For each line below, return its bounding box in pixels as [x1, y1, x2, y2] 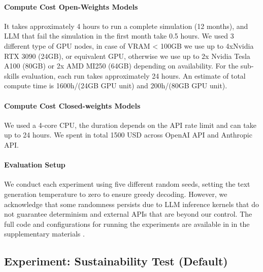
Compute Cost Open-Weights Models [4, 1, 138, 12]
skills [4, 70, 20, 81]
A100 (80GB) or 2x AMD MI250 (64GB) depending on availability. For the [4, 60, 239, 71]
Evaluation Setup [4, 159, 65, 170]
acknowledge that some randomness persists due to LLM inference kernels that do [4, 198, 259, 209]
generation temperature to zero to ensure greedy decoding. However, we [4, 188, 227, 199]
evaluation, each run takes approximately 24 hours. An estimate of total [21, 70, 246, 81]
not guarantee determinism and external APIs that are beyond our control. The [4, 209, 252, 219]
